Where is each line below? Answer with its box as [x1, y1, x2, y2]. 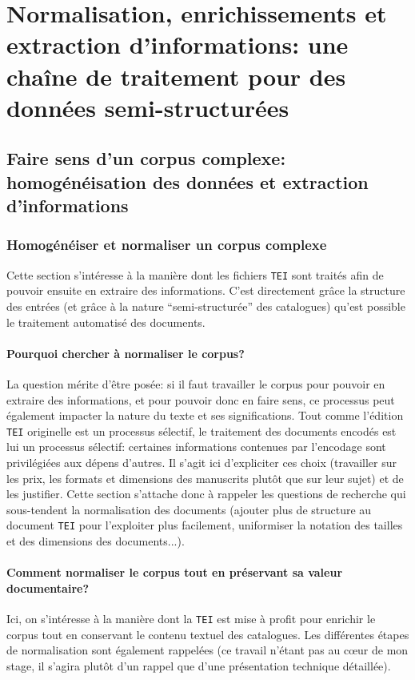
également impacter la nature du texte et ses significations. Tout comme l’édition [6, 407, 404, 424]
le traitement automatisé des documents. [6, 313, 206, 330]
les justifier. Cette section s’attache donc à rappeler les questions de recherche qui [6, 485, 406, 502]
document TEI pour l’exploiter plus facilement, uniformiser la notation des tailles [6, 517, 403, 533]
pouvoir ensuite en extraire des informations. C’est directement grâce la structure [6, 282, 405, 299]
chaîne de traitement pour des [6, 59, 346, 92]
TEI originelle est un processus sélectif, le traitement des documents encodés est [6, 422, 397, 439]
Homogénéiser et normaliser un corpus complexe [6, 235, 327, 255]
